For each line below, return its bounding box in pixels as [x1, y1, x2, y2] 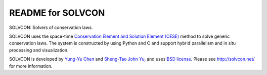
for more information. [9, 63, 53, 69]
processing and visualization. [9, 47, 69, 53]
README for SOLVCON [9, 7, 105, 18]
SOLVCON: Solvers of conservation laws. [9, 25, 93, 30]
